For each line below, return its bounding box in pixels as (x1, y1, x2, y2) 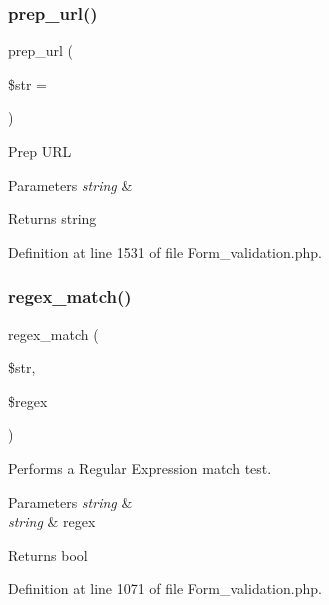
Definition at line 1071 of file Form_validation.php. (8, 578, 322, 599)
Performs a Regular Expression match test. (8, 457, 272, 478)
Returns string (8, 208, 97, 229)
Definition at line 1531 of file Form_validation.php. (8, 241, 322, 262)
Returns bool (8, 544, 88, 565)
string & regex (8, 511, 96, 532)
